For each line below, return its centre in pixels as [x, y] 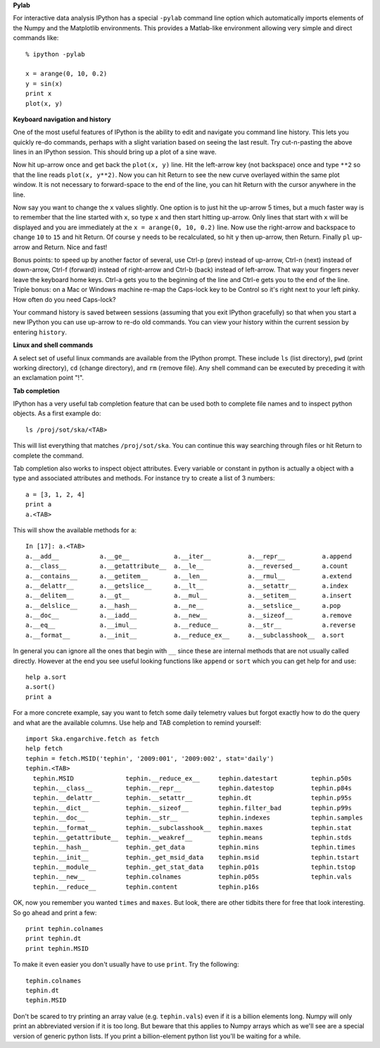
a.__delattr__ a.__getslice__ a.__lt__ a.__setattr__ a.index [187, 586]
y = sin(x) [44, 84]
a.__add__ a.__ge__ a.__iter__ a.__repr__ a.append [189, 556]
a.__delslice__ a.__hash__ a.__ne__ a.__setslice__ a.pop [183, 605]
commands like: [36, 38]
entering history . [40, 332]
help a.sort [46, 677]
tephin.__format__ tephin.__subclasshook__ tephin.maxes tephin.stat [192, 828]
